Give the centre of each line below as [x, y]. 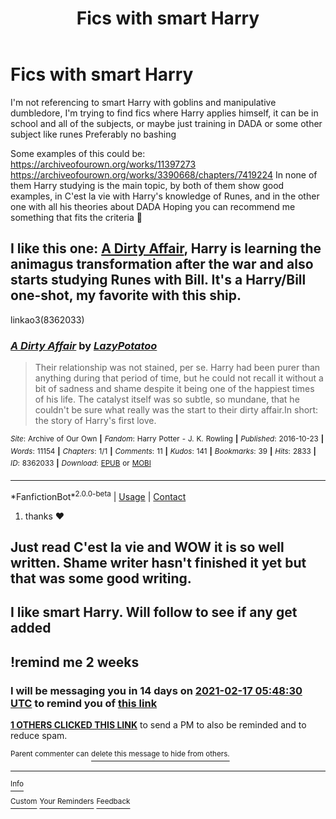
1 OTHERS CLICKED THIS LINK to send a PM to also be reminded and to [158, 725]
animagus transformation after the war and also [162, 264]
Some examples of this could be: [78, 153]
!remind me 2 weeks [75, 662]
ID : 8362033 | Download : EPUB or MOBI [81, 463]
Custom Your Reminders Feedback [70, 802]
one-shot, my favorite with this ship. [126, 295]
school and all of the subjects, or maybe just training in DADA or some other [166, 123]
